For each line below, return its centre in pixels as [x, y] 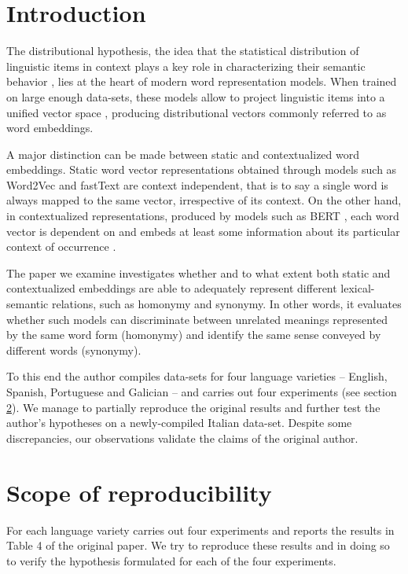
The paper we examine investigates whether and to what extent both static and [198, 272]
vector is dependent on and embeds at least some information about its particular [203, 231]
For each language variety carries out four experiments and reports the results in [200, 530]
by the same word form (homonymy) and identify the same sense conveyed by [194, 335]
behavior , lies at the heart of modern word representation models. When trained [202, 81]
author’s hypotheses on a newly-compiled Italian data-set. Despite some [179, 423]
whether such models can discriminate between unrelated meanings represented [197, 319]
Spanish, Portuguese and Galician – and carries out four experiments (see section [202, 392]
